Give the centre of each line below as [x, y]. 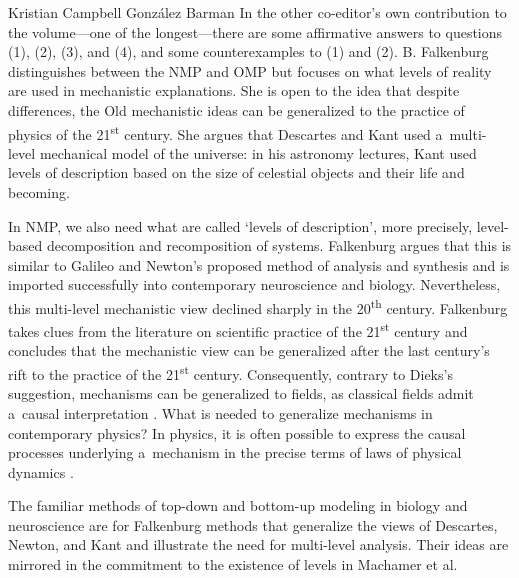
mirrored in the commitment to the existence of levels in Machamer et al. [233, 564]
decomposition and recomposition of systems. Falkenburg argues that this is [279, 245]
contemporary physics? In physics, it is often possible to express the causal [237, 432]
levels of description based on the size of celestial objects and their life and [236, 172]
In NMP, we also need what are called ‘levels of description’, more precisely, [240, 225]
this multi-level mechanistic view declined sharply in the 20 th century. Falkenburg [258, 306]
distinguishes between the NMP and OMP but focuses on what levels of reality [250, 70]
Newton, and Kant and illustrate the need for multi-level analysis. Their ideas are [258, 544]
